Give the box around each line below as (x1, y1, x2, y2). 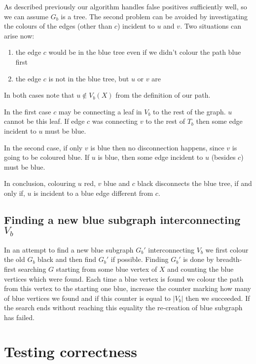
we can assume (4, 11, 48, 21)
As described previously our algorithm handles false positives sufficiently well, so (4, 1, 247, 11)
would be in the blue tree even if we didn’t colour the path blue (48, 47, 241, 57)
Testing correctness (4, 341, 137, 361)
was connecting (92, 116, 138, 126)
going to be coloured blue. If (4, 152, 90, 162)
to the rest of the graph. (153, 106, 226, 116)
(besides (211, 152, 236, 162)
